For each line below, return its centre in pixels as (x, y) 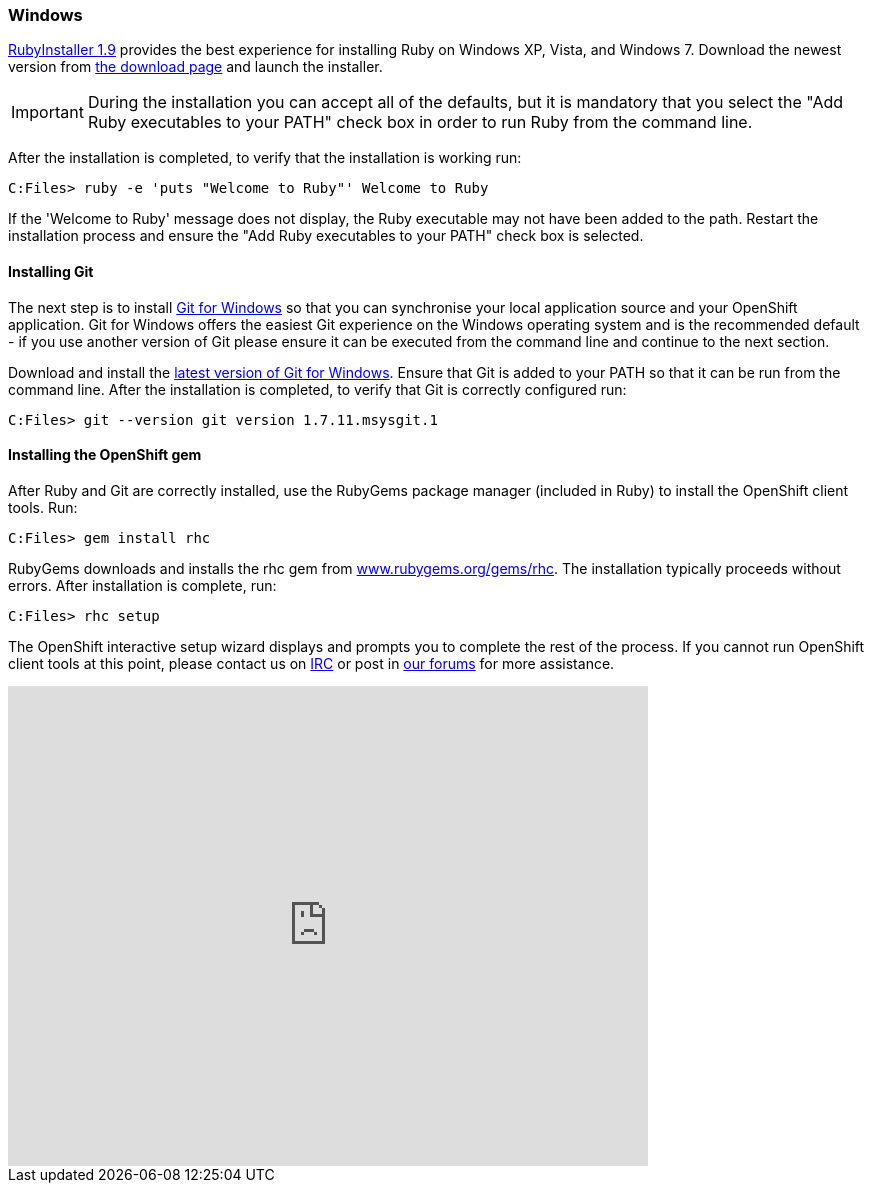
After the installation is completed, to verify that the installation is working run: (265, 158)
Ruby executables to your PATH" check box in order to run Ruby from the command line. (420, 122)
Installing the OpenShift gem (105, 455)
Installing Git (51, 271)
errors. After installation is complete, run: (142, 585)
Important (47, 112)
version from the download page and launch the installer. (195, 67)
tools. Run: (43, 507)
